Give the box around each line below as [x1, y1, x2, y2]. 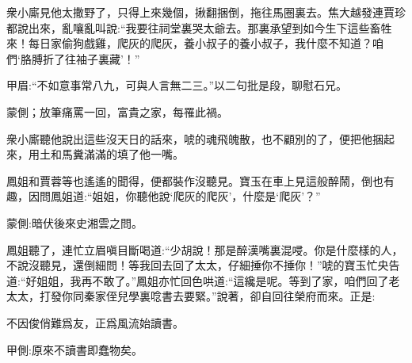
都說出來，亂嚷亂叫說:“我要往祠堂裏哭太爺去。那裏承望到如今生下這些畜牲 [6, 19, 392, 36]
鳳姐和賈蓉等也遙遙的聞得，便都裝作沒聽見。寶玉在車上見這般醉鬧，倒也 [6, 172, 383, 189]
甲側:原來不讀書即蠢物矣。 [6, 341, 143, 357]
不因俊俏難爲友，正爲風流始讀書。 [6, 314, 184, 331]
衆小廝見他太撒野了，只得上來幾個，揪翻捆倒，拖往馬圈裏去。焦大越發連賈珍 [6, 4, 406, 20]
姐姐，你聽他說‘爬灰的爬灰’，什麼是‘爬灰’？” [92, 188, 321, 204]
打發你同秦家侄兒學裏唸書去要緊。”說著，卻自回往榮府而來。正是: [39, 288, 376, 304]
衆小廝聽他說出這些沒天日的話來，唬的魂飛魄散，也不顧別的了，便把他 [6, 130, 372, 147]
